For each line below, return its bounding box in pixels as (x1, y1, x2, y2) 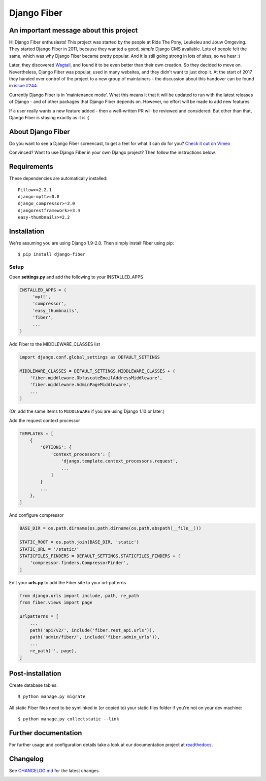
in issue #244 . (9, 83, 38, 89)
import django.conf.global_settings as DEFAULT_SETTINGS (19, 354, 160, 360)
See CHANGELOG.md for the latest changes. (9, 767, 100, 774)
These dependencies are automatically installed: (9, 176, 108, 181)
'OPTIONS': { (40, 444, 72, 450)
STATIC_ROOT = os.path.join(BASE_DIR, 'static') (19, 539, 139, 545)
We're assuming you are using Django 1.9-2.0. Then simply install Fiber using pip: (9, 240, 174, 246)
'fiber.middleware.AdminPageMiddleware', (30, 382, 132, 388)
